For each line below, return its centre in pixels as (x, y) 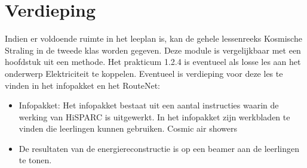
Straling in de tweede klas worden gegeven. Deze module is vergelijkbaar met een (153, 50)
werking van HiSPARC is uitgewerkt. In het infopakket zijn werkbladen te (154, 116)
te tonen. (35, 160)
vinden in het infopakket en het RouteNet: (82, 85)
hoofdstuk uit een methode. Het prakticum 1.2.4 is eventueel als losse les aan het (153, 62)
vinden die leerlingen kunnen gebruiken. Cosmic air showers (128, 128)
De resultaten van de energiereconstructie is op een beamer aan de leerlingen (159, 148)
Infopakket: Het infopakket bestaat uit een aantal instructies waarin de (149, 105)
